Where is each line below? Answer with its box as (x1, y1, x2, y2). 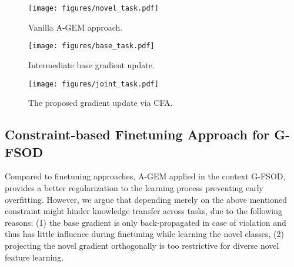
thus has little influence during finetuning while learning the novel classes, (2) (5, 228, 284, 240)
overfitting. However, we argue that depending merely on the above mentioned (5, 193, 288, 205)
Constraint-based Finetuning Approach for (5, 125, 270, 143)
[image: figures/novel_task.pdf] (28, 4, 159, 12)
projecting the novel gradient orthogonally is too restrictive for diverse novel (5, 239, 279, 251)
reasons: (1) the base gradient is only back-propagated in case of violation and (5, 216, 286, 228)
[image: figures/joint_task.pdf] (28, 79, 159, 88)
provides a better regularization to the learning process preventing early (5, 181, 264, 193)
